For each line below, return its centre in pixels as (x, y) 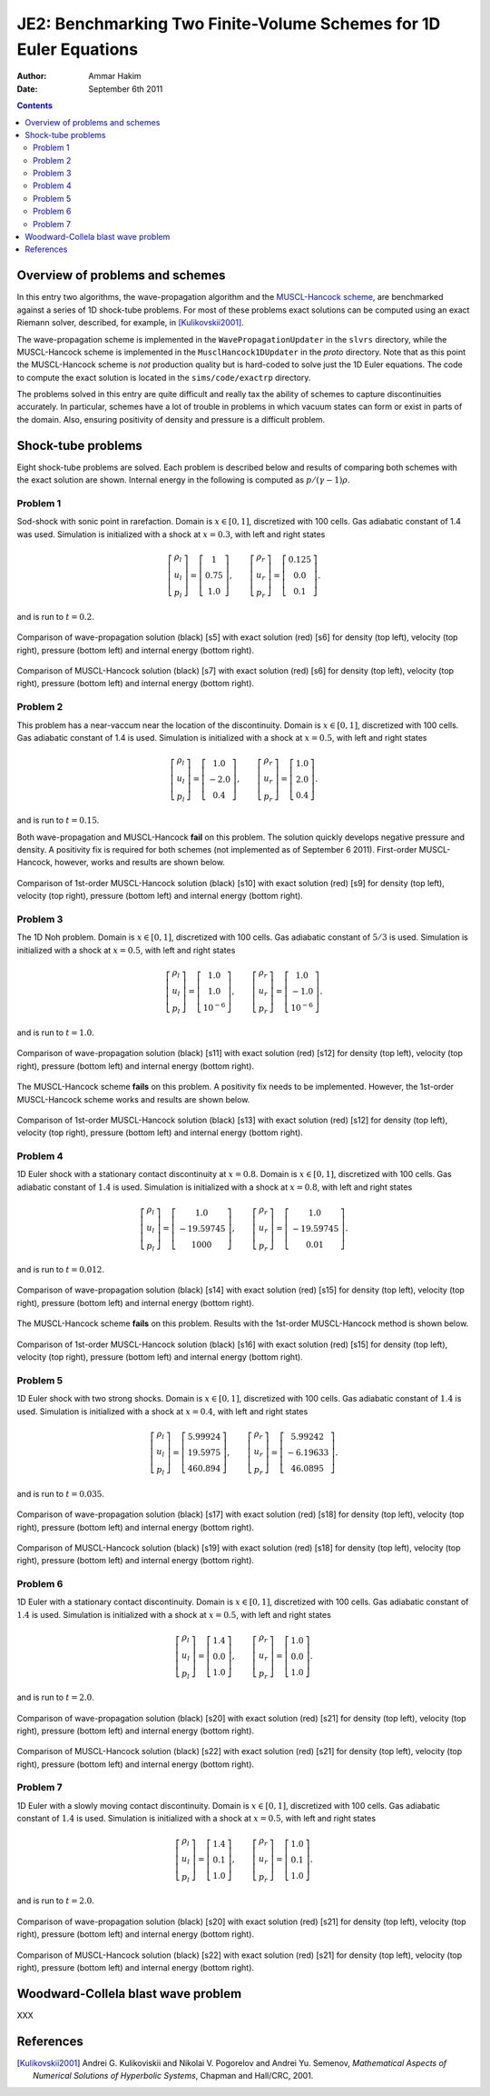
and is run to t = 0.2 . (55, 616)
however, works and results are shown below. (140, 863)
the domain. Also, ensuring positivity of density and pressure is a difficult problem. (171, 419)
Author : (32, 76)
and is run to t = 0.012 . (60, 1270)
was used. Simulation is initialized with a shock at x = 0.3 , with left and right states (171, 534)
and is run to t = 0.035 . (60, 1493)
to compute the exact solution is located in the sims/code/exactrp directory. (164, 377)
